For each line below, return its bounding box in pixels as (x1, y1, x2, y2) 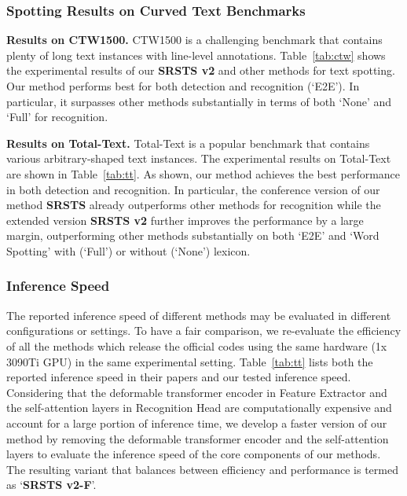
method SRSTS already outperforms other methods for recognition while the (6, 197, 381, 213)
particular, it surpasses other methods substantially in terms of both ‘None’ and (6, 93, 392, 109)
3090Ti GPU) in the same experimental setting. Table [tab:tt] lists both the (6, 353, 373, 369)
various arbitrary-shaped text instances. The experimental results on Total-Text (6, 150, 391, 167)
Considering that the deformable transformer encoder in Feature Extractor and (6, 384, 387, 400)
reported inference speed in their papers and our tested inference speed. (6, 369, 351, 385)
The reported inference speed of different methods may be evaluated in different (6, 307, 391, 323)
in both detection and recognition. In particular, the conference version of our (6, 181, 380, 197)
